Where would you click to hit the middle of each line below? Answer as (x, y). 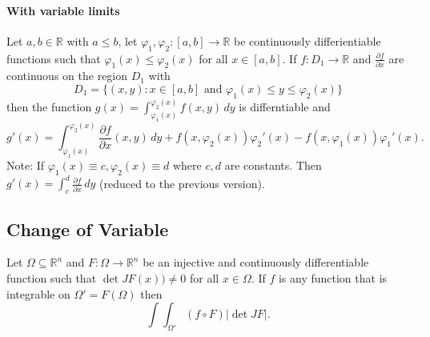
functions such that (54, 58)
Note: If (26, 165)
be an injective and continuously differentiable (256, 262)
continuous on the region (67, 76)
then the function (49, 107)
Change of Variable (88, 229)
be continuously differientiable (307, 40)
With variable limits (63, 10)
